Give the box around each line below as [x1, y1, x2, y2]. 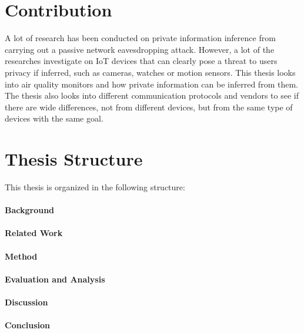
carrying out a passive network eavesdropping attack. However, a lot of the [5, 43, 275, 55]
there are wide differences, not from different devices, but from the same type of [5, 100, 293, 113]
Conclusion [5, 319, 51, 331]
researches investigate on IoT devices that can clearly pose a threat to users [5, 55, 278, 67]
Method [5, 250, 38, 262]
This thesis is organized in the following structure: [5, 181, 185, 193]
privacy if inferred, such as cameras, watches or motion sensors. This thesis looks [5, 66, 296, 78]
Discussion [5, 295, 48, 308]
